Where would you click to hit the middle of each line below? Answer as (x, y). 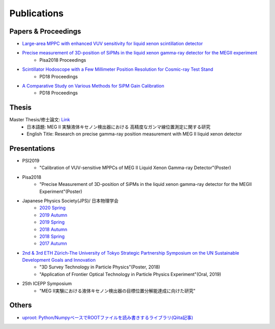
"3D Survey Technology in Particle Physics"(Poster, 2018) (100, 267)
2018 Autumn (53, 229)
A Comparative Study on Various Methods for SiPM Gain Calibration (93, 86)
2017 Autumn (53, 243)
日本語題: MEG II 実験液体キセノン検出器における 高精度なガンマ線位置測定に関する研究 (119, 127)
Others (21, 305)
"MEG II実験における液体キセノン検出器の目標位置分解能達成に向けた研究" (118, 291)
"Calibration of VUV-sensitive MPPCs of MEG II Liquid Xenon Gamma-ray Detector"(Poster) (135, 168)
